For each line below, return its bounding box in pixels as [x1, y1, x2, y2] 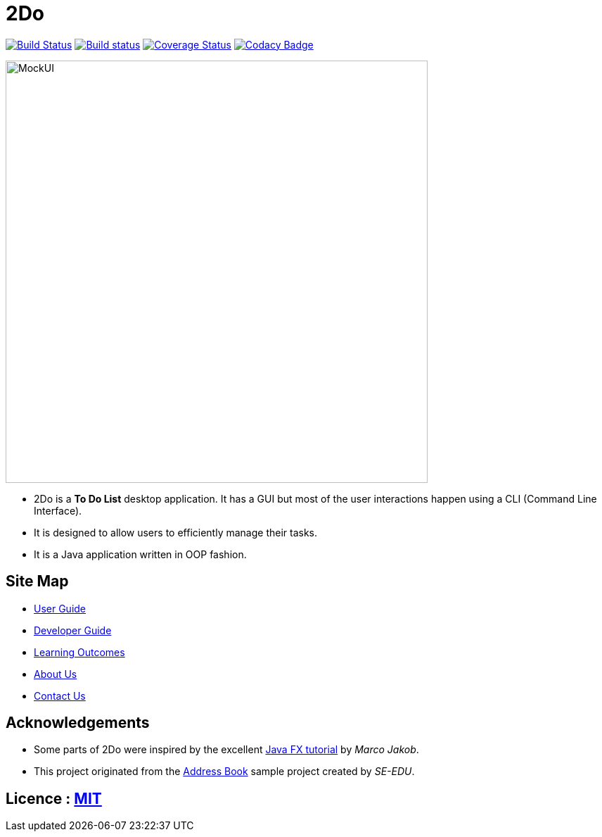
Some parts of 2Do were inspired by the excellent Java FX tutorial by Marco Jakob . [34, 743, 419, 756]
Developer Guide [34, 624, 112, 636]
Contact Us [34, 689, 86, 702]
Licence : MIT [6, 789, 102, 807]
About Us [34, 667, 77, 680]
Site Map [6, 572, 69, 591]
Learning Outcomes [34, 646, 125, 658]
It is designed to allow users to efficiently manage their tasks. [34, 526, 318, 539]
